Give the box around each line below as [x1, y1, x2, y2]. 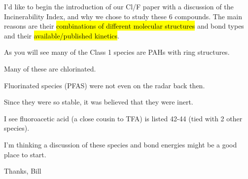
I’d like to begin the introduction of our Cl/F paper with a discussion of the [4, 1, 234, 11]
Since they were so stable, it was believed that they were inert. [4, 97, 193, 107]
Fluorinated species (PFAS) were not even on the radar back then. [4, 80, 205, 90]
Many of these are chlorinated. [4, 63, 96, 73]
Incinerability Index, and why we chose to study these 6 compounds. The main [4, 11, 242, 21]
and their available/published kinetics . [4, 30, 119, 40]
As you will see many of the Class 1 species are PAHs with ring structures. [4, 47, 230, 57]
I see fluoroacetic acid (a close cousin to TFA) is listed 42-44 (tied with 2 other [4, 113, 243, 123]
